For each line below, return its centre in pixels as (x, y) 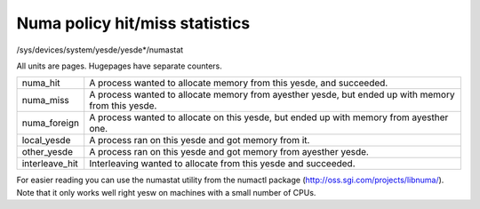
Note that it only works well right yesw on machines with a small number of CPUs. (166, 192)
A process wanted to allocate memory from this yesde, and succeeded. (239, 83)
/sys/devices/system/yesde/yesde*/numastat (100, 50)
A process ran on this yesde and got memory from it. (200, 141)
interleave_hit (50, 164)
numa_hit (41, 83)
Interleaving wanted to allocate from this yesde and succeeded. (222, 164)
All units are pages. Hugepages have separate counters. (119, 66)
